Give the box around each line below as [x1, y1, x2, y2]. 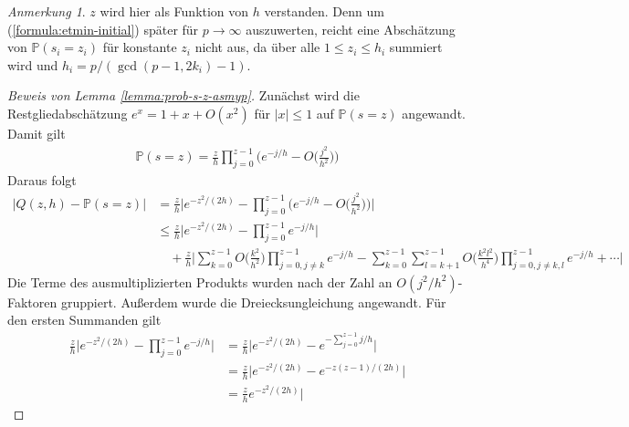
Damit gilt [7, 123, 66, 142]
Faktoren [7, 292, 58, 311]
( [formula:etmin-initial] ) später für [7, 19, 199, 38]
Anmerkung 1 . [7, 2, 86, 20]
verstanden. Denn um [264, 2, 384, 20]
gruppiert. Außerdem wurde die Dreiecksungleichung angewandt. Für [60, 292, 446, 311]
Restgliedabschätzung [7, 103, 128, 122]
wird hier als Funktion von [100, 2, 249, 20]
